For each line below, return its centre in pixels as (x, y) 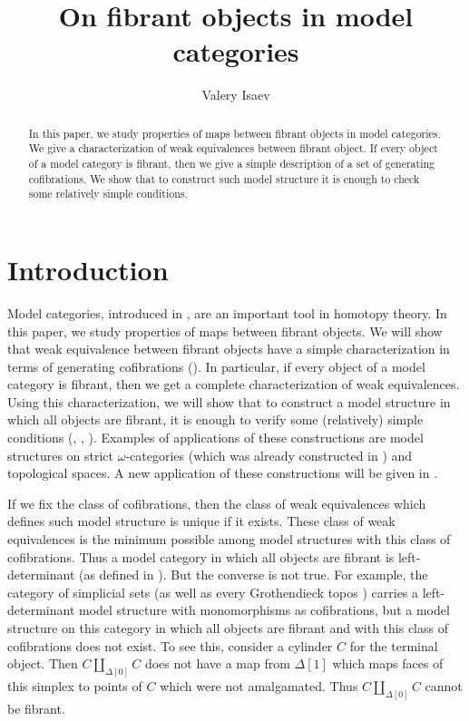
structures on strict (61, 455)
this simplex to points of (75, 686)
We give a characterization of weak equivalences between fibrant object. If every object (233, 148)
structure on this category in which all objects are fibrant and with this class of (228, 628)
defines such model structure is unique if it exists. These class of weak (201, 521)
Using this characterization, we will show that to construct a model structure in (229, 401)
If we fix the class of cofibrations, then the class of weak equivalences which (217, 503)
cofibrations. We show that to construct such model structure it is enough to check (224, 178)
